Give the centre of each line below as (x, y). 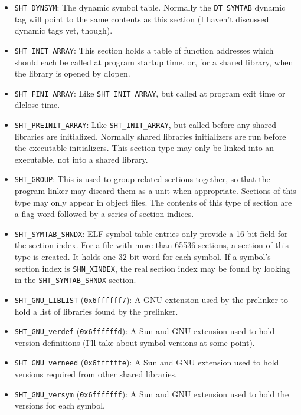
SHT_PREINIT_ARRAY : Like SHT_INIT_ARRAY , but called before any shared (145, 124)
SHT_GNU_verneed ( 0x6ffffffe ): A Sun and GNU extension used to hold (147, 362)
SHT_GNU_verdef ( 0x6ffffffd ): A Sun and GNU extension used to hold (145, 331)
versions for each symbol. (60, 405)
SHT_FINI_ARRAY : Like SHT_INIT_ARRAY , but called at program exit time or (150, 93)
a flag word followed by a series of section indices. (104, 214)
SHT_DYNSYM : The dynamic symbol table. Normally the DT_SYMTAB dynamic (150, 7)
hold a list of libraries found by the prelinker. (96, 311)
